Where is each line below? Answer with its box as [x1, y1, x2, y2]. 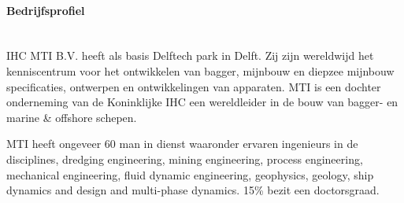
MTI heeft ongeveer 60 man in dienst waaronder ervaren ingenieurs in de [6, 135, 358, 152]
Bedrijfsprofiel [6, 2, 85, 18]
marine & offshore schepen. [6, 109, 137, 125]
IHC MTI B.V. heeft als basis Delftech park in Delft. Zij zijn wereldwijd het [6, 47, 374, 64]
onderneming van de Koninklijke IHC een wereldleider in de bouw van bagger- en [6, 94, 398, 110]
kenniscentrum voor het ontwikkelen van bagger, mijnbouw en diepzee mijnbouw [6, 62, 395, 79]
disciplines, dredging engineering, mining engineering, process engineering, [6, 150, 363, 167]
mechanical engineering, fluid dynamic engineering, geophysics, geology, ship [6, 166, 374, 183]
